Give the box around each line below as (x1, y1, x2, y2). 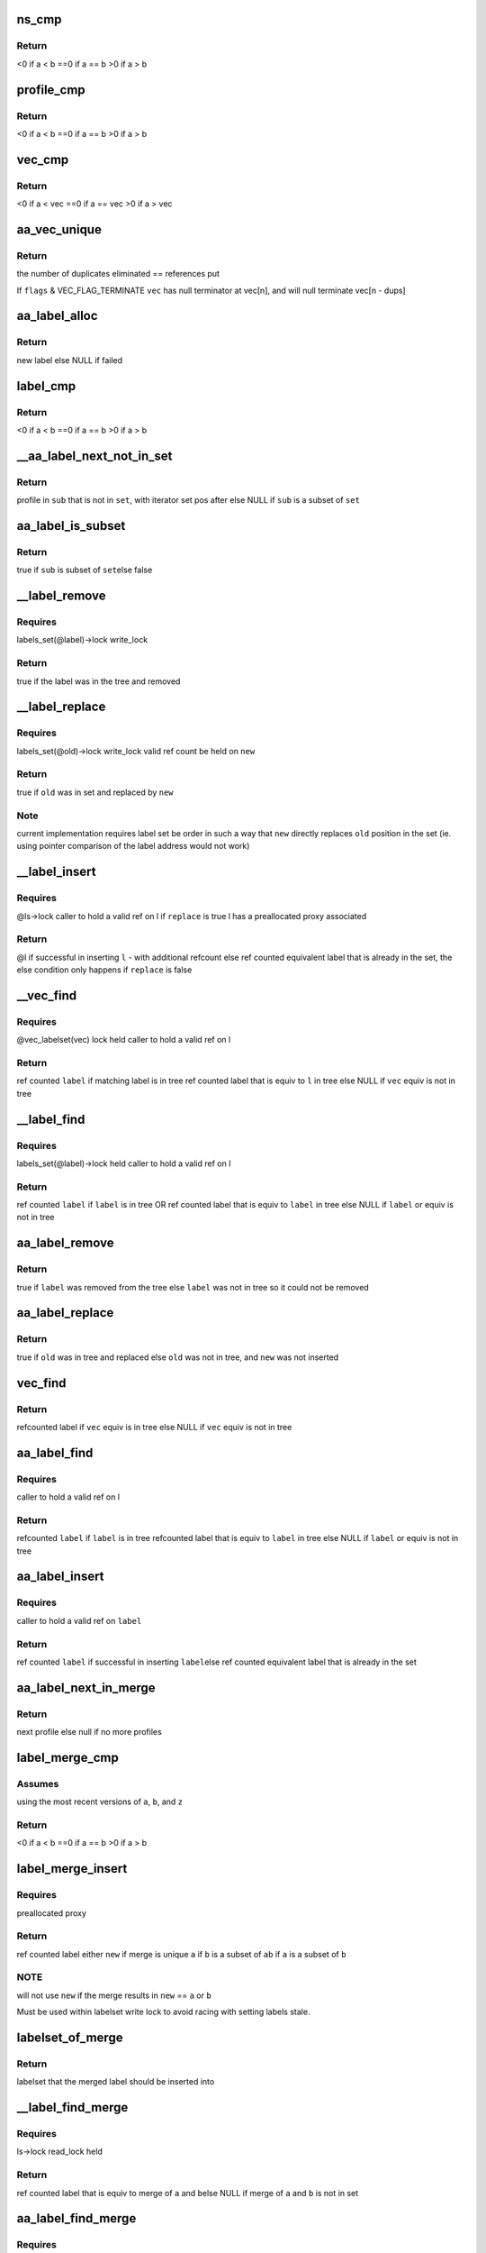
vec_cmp (16, 151, 69, 167)
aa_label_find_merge (16, 2211, 137, 2226)
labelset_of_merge (16, 2030, 123, 2045)
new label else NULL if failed (16, 354, 123, 365)
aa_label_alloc (16, 308, 98, 324)
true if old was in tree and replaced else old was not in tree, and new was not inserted (16, 1352, 339, 1363)
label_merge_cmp (16, 1749, 119, 1765)
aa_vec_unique (16, 222, 103, 237)
